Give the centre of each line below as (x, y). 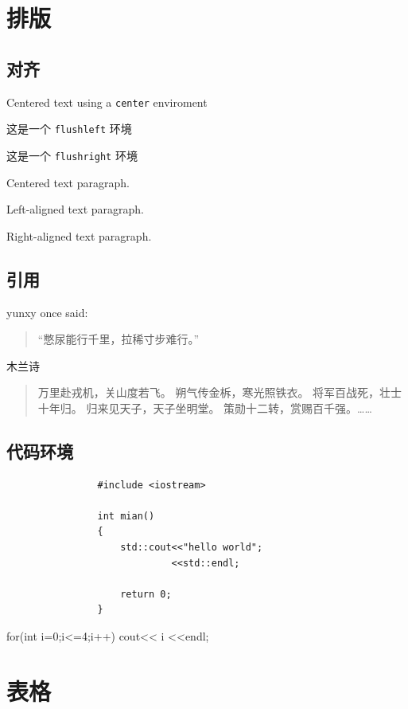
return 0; (146, 594)
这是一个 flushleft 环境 (69, 129)
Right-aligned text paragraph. (79, 235)
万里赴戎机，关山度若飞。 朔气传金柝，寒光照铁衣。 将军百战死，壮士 (220, 392)
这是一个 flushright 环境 (72, 155)
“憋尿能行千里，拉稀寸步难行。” (119, 339)
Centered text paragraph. (68, 182)
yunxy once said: (47, 312)
